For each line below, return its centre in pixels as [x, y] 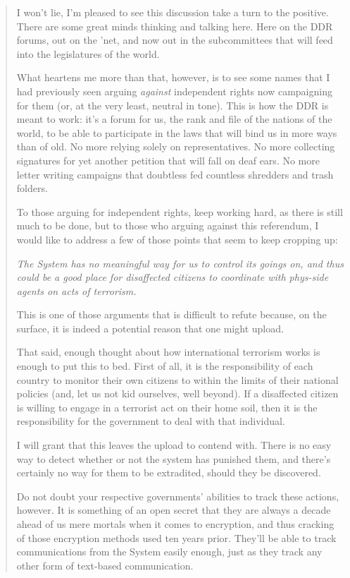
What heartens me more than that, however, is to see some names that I [173, 77]
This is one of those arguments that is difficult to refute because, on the [171, 314]
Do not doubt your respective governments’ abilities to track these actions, [178, 496]
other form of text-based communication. [105, 565]
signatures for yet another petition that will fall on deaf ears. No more [168, 160]
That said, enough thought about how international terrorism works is [168, 352]
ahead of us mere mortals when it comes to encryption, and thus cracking [175, 524]
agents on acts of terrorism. [76, 290]
